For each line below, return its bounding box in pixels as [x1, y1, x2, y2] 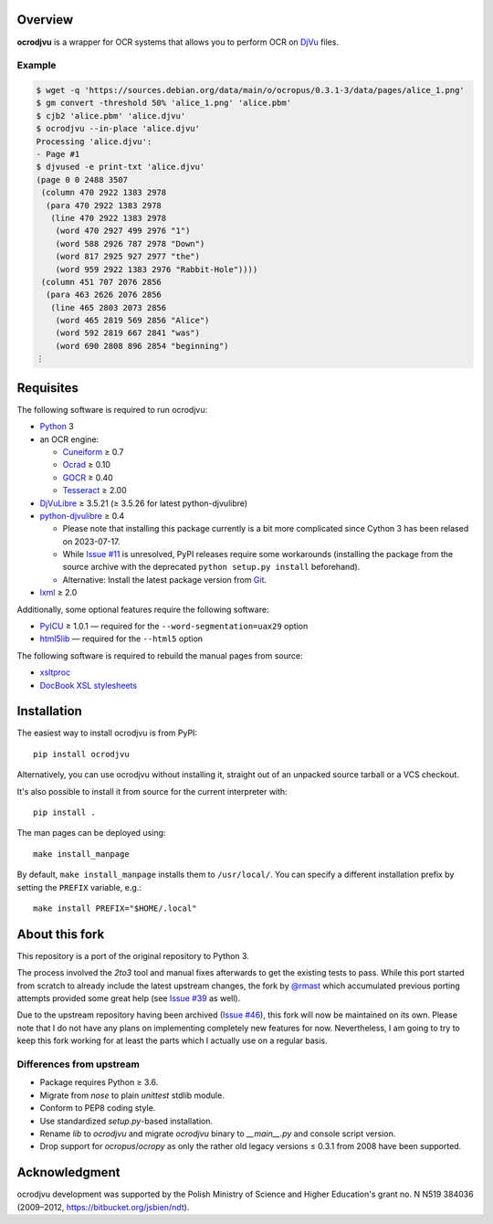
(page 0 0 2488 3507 [36, 174, 128, 185]
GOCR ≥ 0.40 [62, 471, 113, 483]
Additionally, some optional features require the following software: [16, 604, 269, 615]
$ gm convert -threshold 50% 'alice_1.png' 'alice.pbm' [36, 98, 292, 109]
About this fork [16, 926, 105, 942]
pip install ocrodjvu [33, 749, 130, 759]
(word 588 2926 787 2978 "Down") [55, 238, 205, 248]
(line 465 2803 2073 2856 [50, 302, 167, 312]
